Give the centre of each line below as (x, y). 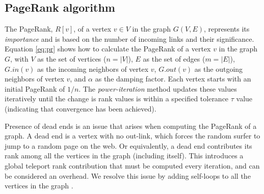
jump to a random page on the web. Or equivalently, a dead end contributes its (128, 145)
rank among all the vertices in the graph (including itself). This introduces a (124, 156)
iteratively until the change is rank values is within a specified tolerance (117, 99)
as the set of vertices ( (72, 58)
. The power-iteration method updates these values (158, 88)
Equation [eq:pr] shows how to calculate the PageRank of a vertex (108, 49)
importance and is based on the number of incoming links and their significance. (129, 38)
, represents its (227, 29)
